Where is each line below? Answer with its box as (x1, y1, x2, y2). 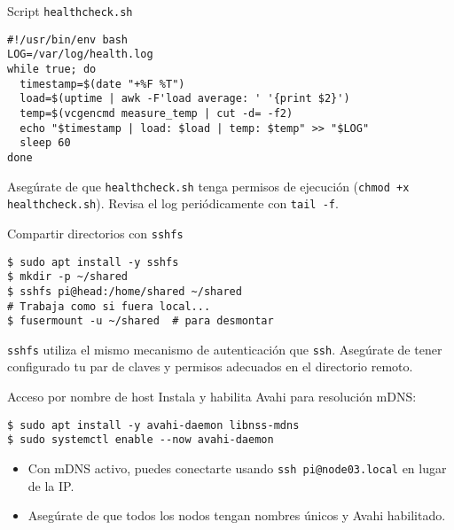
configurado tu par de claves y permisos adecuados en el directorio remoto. (7, 357, 413, 376)
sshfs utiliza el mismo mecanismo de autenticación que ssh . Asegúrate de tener (7, 339, 442, 358)
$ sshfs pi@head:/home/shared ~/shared (7, 284, 242, 298)
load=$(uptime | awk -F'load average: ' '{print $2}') (20, 92, 350, 105)
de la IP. (27, 476, 74, 495)
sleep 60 (20, 136, 71, 150)
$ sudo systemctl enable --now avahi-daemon (7, 433, 274, 447)
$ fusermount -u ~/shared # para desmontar (7, 315, 274, 328)
